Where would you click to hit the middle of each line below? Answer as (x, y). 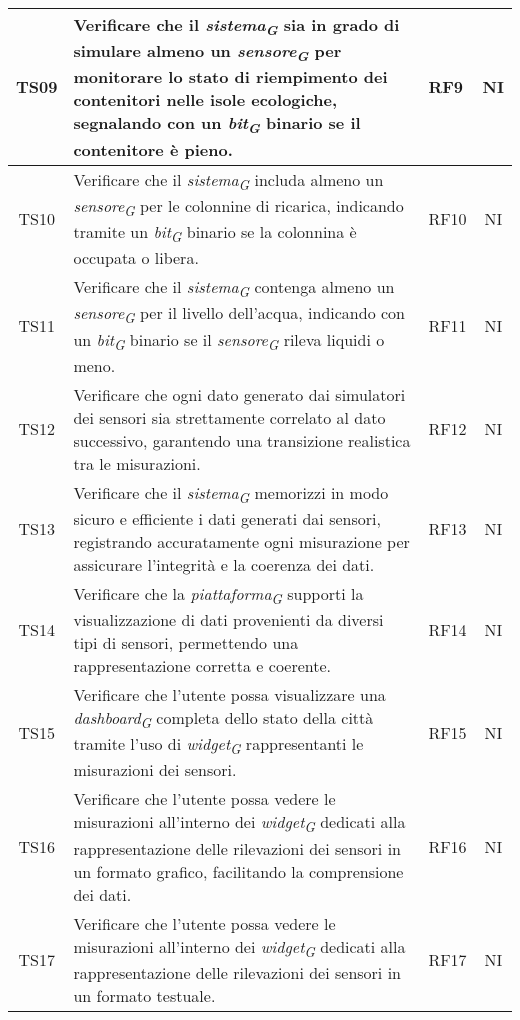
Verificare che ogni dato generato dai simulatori (239, 394)
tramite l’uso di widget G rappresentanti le (218, 745)
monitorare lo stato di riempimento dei (230, 77)
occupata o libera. (136, 258)
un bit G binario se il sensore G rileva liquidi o (229, 340)
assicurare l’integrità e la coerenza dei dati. (224, 564)
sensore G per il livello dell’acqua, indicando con (239, 314)
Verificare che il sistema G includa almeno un (228, 180)
